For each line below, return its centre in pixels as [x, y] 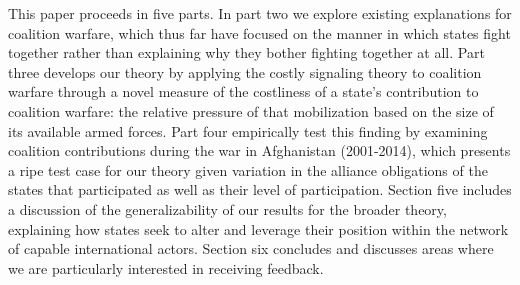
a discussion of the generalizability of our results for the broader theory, [227, 208]
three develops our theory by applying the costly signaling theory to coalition [245, 71]
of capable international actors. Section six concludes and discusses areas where [251, 248]
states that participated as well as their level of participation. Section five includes [260, 189]
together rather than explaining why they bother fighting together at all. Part [246, 52]
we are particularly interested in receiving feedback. [166, 267]
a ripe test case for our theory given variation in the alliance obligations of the [248, 169]
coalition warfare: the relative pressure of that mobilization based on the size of [251, 110]
